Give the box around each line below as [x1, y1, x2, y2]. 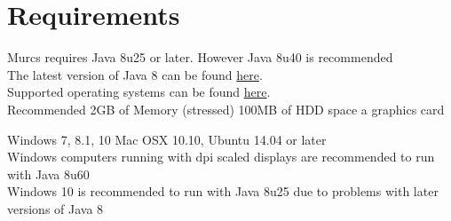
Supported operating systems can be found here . [7, 83, 271, 101]
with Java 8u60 [7, 164, 90, 183]
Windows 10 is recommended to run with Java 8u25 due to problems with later [7, 182, 439, 201]
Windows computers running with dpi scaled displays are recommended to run [7, 147, 435, 166]
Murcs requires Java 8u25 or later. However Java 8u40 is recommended [7, 48, 393, 67]
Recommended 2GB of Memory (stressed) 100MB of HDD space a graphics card [7, 99, 445, 118]
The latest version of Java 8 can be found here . [7, 65, 263, 83]
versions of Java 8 [7, 199, 104, 217]
